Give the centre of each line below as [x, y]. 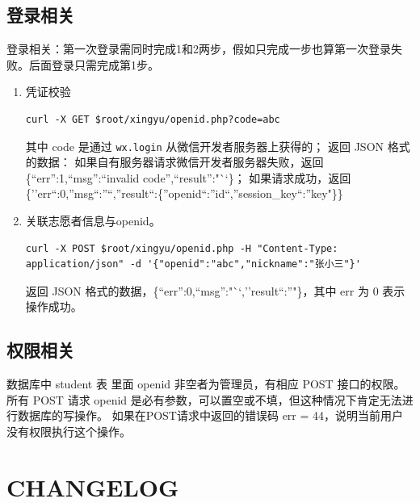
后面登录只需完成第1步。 [94, 64]
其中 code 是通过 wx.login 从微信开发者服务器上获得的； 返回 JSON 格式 [218, 146]
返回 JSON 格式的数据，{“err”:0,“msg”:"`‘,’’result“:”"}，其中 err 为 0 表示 [215, 290]
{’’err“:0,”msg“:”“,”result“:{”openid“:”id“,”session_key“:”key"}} [184, 193]
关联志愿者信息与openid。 [93, 221]
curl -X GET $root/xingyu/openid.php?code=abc [153, 119]
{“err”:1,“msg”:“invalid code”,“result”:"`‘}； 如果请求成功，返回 [188, 177]
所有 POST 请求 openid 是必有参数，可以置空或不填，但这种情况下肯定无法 [204, 399]
